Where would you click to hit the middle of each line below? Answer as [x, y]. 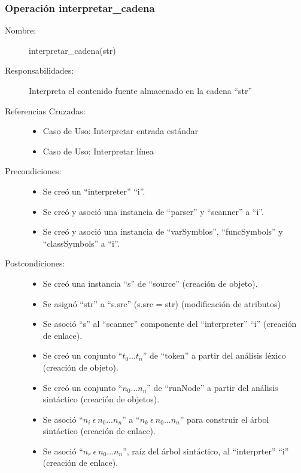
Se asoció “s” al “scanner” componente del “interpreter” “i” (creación [170, 324]
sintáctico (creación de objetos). [101, 399]
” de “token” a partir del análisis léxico [214, 355]
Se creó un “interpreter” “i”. [94, 191]
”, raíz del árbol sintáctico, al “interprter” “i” [206, 451]
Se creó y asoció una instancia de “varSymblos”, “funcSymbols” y [163, 231]
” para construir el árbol [224, 419]
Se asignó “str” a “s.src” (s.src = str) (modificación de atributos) [162, 303]
